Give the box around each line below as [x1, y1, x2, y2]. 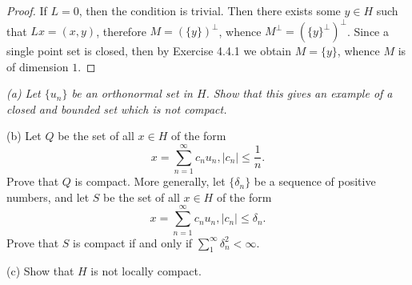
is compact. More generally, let [74, 173, 226, 190]
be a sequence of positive [254, 173, 376, 190]
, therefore [96, 22, 146, 39]
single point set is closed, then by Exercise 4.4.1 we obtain [6, 42, 292, 59]
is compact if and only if [73, 234, 193, 251]
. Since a [346, 22, 389, 39]
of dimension [6, 58, 69, 74]
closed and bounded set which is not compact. [6, 100, 227, 117]
